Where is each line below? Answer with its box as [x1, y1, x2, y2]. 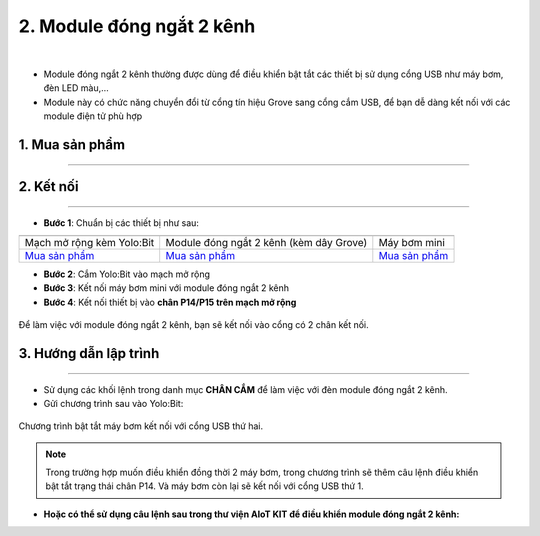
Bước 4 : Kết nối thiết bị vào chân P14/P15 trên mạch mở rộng [43, 296, 297, 308]
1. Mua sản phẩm [18, 136, 125, 153]
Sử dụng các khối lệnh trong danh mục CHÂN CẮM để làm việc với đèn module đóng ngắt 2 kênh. [43, 383, 449, 395]
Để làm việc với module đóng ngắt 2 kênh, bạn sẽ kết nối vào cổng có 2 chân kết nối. [18, 319, 369, 331]
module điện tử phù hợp [43, 110, 143, 122]
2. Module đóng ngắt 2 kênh [18, 15, 256, 37]
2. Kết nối [18, 178, 79, 195]
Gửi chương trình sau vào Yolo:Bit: [43, 397, 184, 409]
